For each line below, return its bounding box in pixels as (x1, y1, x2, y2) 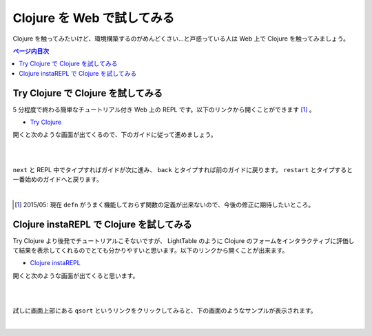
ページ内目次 (12, 47, 50, 55)
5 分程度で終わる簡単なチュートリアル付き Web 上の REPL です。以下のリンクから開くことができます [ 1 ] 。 (12, 105, 316, 114)
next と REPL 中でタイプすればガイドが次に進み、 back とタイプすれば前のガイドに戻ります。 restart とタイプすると (12, 165, 353, 174)
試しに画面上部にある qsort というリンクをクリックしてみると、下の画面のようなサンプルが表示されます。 (12, 306, 317, 315)
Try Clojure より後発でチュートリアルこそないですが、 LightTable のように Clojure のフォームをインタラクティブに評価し (12, 236, 355, 244)
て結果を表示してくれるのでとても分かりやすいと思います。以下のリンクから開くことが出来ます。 (12, 246, 289, 255)
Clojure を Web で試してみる (12, 10, 175, 25)
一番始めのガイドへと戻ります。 (12, 175, 103, 183)
